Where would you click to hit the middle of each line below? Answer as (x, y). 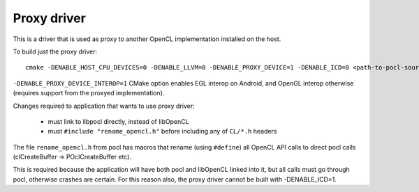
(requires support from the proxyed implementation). (89, 93)
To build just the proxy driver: (55, 51)
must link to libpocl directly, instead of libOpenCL (118, 121)
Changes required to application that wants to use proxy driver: (104, 106)
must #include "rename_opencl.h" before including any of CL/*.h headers (162, 131)
